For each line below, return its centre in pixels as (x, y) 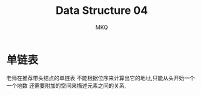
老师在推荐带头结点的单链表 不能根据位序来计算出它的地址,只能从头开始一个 (100, 78)
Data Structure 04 (102, 11)
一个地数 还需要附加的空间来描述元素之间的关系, (66, 85)
